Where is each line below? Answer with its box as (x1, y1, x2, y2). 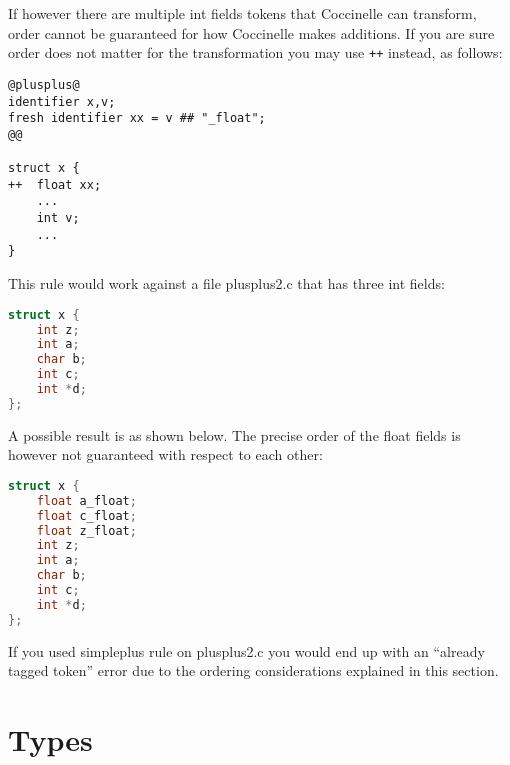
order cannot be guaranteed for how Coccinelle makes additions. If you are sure (8, 22, 495, 43)
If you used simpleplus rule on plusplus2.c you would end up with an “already (8, 640, 485, 661)
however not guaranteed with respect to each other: (8, 444, 323, 465)
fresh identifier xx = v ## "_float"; (8, 111, 266, 126)
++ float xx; (8, 177, 102, 192)
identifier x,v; (8, 94, 116, 109)
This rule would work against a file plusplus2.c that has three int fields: (8, 273, 445, 294)
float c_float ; (36, 508, 137, 523)
